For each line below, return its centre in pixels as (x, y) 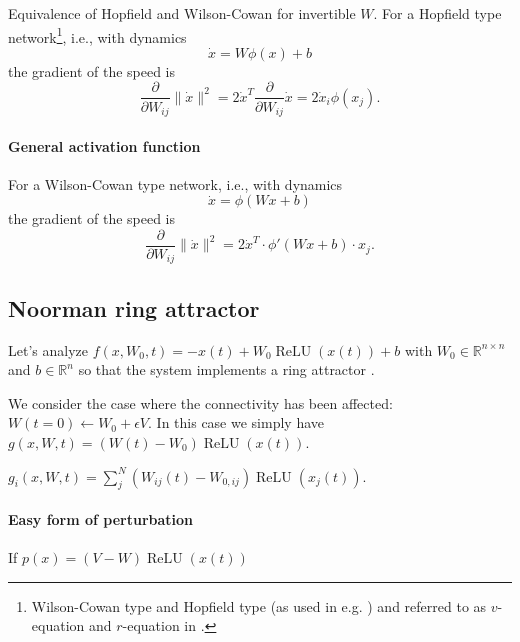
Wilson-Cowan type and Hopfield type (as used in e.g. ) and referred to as (259, 605)
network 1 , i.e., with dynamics (97, 35)
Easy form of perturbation (101, 519)
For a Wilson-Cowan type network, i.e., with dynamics (175, 183)
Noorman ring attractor (134, 307)
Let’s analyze (48, 349)
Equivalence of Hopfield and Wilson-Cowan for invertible (182, 13)
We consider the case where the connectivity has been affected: (200, 402)
